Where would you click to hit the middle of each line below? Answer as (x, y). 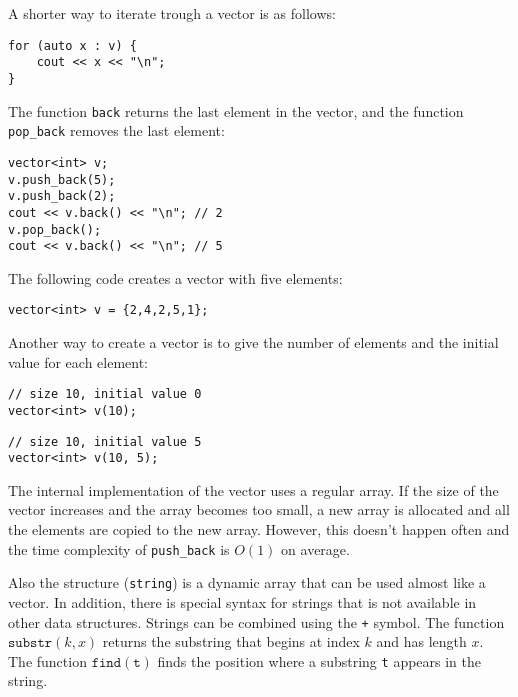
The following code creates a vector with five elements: (175, 277)
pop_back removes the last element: (116, 130)
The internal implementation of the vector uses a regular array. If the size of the (253, 489)
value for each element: (78, 361)
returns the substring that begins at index (231, 641)
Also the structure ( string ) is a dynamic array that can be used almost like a (247, 582)
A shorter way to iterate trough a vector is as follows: (172, 13)
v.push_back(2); (62, 196)
